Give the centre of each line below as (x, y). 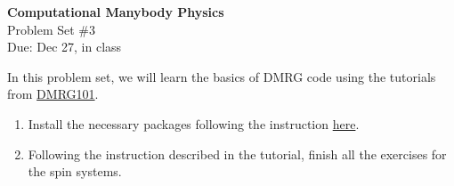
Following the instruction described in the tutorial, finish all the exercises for (237, 154)
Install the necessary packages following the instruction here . (194, 123)
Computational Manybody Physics (116, 12)
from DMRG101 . (53, 94)
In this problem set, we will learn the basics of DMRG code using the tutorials (222, 76)
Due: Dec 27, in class (65, 47)
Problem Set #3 (52, 29)
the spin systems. (75, 171)
